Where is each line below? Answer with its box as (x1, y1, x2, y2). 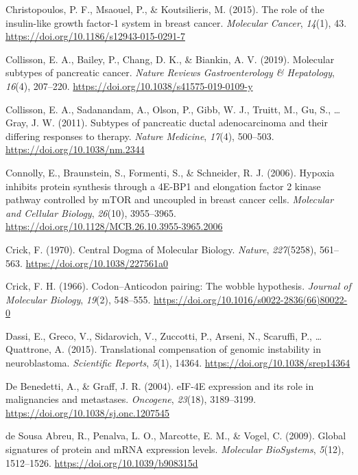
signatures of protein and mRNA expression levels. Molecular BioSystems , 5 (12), (5, 442, 344, 456)
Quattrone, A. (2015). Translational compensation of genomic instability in (5, 342, 322, 356)
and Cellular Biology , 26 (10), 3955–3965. (5, 205, 176, 220)
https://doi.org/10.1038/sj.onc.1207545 (5, 405, 170, 419)
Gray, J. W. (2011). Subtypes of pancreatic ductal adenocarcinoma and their (5, 115, 328, 130)
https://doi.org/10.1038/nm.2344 (5, 142, 145, 157)
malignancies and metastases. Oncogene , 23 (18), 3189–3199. (5, 392, 256, 406)
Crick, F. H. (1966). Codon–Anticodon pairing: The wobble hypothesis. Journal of (5, 279, 351, 293)
